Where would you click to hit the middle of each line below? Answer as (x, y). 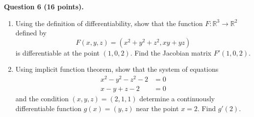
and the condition (42, 99)
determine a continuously (177, 99)
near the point (157, 108)
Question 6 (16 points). (44, 6)
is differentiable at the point (58, 52)
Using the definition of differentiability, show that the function (109, 23)
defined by (31, 33)
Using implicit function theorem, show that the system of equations (117, 69)
